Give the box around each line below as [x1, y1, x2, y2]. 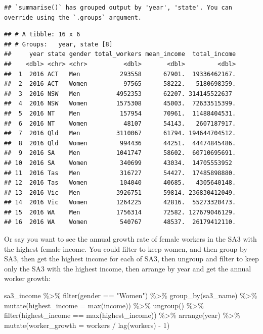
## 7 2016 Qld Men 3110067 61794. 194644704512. [4, 130, 236, 137]
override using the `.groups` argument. [4, 14, 142, 21]
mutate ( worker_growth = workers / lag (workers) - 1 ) [4, 319, 170, 330]
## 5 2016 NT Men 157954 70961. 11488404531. [4, 109, 236, 117]
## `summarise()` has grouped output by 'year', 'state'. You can [4, 4, 233, 11]
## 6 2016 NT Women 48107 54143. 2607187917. [4, 120, 236, 127]
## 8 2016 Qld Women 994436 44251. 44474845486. [4, 139, 236, 147]
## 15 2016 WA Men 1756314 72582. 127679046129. [4, 208, 236, 216]
